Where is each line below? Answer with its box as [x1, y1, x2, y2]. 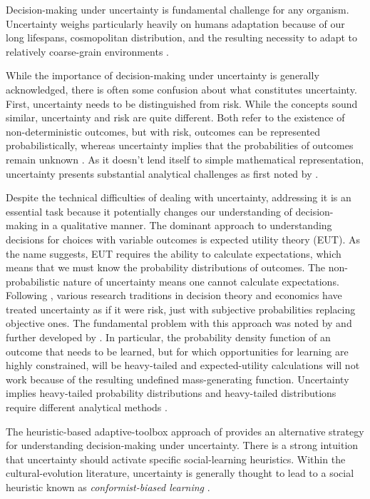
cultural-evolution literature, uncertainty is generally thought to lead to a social [6, 465, 354, 480]
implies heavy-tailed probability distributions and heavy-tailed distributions [6, 385, 336, 400]
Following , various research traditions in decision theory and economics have [6, 288, 342, 303]
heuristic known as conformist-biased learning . [6, 480, 210, 494]
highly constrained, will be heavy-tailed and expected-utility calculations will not [6, 358, 360, 373]
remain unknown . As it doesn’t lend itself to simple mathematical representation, [6, 151, 364, 166]
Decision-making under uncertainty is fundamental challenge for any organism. [6, 2, 349, 16]
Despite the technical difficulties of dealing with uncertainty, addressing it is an [6, 190, 351, 205]
